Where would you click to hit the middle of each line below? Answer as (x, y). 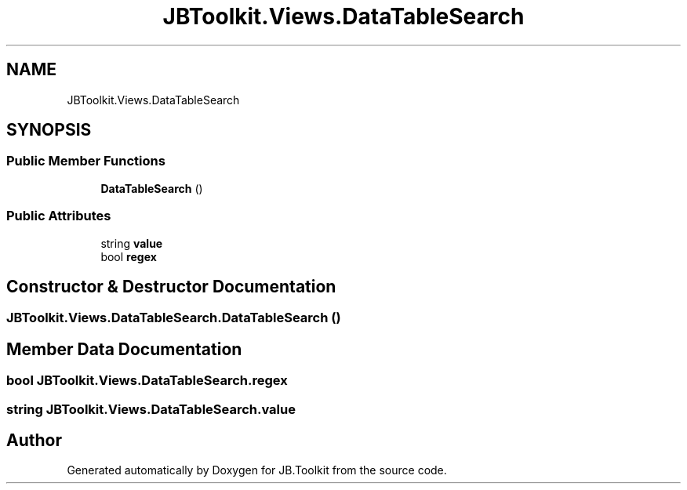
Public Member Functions (86, 161)
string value (132, 243)
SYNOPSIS (49, 130)
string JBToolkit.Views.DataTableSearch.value (151, 409)
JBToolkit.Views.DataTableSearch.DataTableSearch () (174, 318)
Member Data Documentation (124, 349)
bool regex (129, 256)
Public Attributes (59, 216)
